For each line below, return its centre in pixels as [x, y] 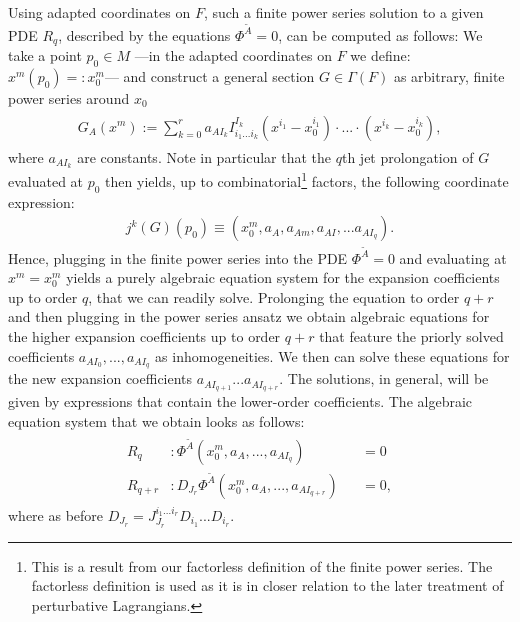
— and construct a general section [209, 75]
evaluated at [46, 181]
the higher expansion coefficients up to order [144, 335]
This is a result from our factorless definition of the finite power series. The [262, 565]
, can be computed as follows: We [380, 34]
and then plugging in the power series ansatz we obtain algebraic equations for [249, 316]
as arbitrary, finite [449, 75]
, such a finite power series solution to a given [343, 12]
